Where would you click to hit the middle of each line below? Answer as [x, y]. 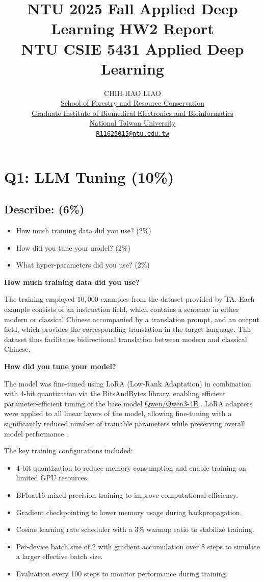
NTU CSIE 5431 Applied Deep [133, 48]
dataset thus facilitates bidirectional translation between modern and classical [126, 339]
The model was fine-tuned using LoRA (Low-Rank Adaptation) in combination [128, 383]
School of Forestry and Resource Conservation [133, 103]
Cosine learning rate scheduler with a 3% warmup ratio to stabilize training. [135, 529]
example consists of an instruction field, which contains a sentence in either [122, 309]
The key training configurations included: [69, 451]
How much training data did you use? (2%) [84, 231]
